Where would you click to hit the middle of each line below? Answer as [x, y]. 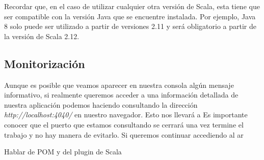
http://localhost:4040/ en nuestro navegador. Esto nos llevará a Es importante [126, 115]
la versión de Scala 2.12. [42, 36]
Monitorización [45, 63]
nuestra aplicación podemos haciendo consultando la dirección [101, 104]
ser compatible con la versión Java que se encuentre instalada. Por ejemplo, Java [130, 16]
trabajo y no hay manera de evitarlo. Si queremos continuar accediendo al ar [124, 134]
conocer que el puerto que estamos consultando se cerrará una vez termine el [124, 124]
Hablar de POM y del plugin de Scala [63, 152]
